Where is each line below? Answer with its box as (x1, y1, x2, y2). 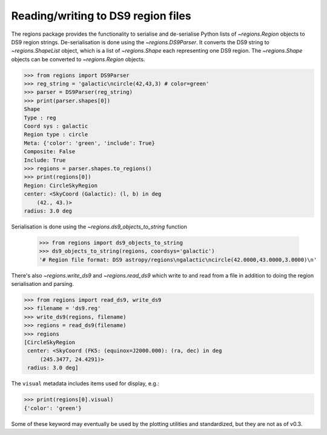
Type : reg (24, 114, 56, 121)
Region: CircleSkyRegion (24, 182, 98, 189)
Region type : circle (24, 131, 88, 138)
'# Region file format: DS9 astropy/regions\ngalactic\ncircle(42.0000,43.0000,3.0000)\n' (39, 256, 317, 263)
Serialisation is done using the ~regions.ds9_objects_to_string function (11, 223, 187, 230)
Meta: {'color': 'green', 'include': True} (24, 139, 156, 147)
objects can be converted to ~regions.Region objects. (11, 55, 145, 63)
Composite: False (24, 148, 76, 155)
